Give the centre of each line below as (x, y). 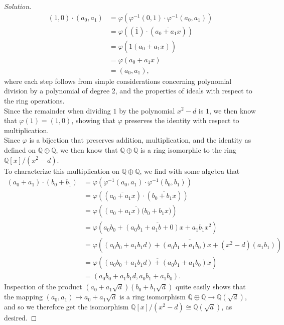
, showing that (93, 120)
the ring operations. (34, 100)
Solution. (18, 6)
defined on (20, 149)
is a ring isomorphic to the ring (188, 149)
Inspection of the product (43, 287)
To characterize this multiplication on (62, 171)
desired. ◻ (21, 318)
